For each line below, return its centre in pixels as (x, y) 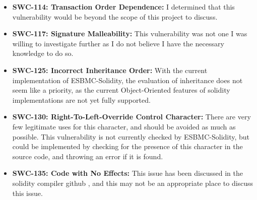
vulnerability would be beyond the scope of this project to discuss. (115, 16)
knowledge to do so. (43, 53)
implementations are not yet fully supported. (81, 99)
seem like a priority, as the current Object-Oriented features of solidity (121, 90)
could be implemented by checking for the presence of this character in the (127, 146)
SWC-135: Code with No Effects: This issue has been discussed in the (127, 173)
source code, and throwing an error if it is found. (88, 156)
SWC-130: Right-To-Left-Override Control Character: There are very (132, 117)
